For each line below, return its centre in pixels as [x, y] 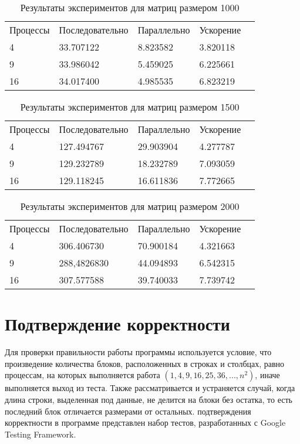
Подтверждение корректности [117, 324]
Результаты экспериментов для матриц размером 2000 [130, 206]
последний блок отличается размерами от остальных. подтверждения [128, 411]
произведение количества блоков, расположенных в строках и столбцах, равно [145, 363]
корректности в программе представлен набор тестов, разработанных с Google [145, 423]
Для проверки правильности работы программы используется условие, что [138, 352]
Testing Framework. [41, 434]
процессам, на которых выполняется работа [82, 375]
